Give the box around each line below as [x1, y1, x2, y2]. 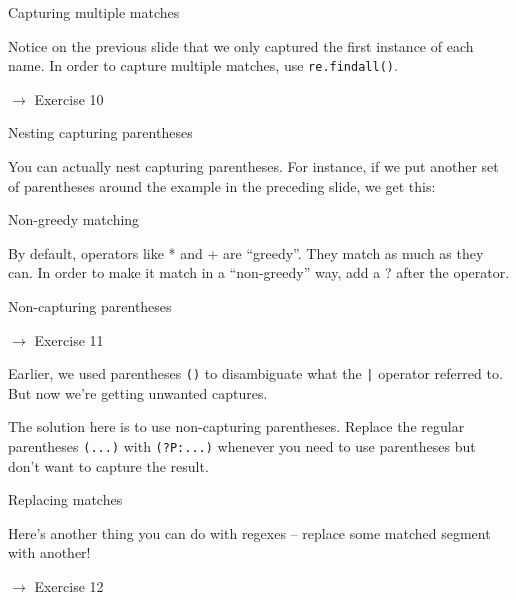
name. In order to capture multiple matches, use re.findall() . [8, 55, 398, 76]
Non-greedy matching [8, 209, 140, 230]
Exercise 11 [34, 329, 104, 350]
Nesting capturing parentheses [8, 122, 193, 143]
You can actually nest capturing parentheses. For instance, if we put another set [8, 156, 499, 177]
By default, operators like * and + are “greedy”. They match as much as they [8, 242, 484, 263]
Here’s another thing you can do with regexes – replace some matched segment [8, 522, 491, 543]
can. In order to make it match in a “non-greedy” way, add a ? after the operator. [8, 262, 510, 283]
